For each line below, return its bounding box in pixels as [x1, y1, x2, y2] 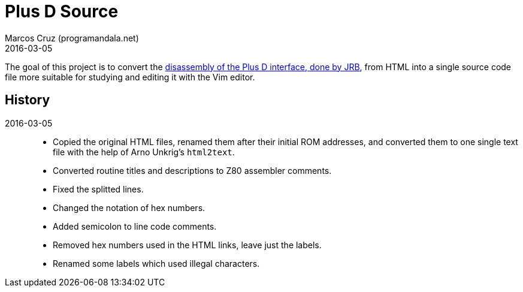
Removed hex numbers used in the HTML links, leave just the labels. [53, 239, 322, 250]
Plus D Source [5, 1, 119, 22]
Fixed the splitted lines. [53, 183, 144, 194]
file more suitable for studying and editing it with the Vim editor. [5, 71, 255, 82]
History [5, 92, 50, 108]
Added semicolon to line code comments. [53, 221, 217, 231]
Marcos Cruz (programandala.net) [5, 32, 139, 43]
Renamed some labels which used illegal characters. [53, 258, 260, 269]
